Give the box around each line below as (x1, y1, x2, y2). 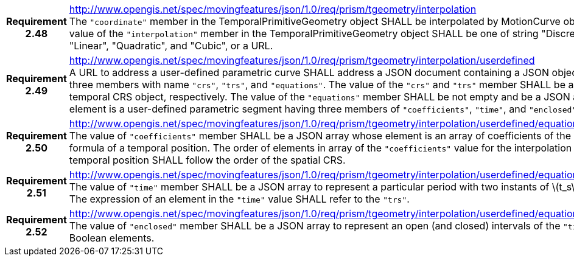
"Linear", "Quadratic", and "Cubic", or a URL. (69, 40, 273, 52)
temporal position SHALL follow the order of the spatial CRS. (69, 154, 346, 166)
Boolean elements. (69, 232, 155, 244)
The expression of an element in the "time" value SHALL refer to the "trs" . (69, 193, 410, 205)
